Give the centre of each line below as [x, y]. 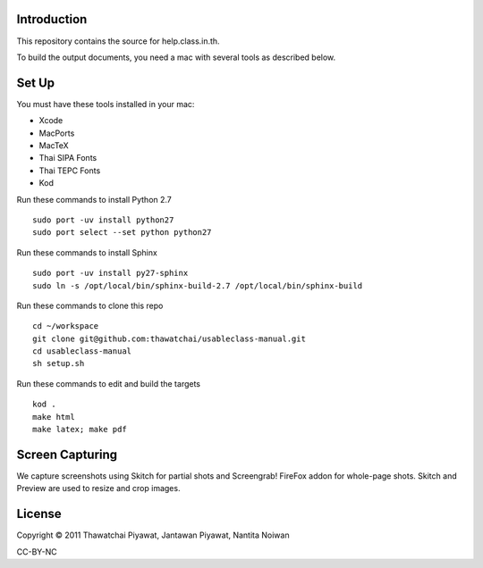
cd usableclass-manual [82, 351]
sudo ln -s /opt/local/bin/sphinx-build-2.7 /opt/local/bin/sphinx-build [198, 285]
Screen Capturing [67, 454]
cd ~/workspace [66, 326]
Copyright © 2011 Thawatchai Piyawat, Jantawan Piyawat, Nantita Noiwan [153, 535]
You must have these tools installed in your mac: [106, 104]
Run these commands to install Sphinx [87, 252]
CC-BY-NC [37, 551]
